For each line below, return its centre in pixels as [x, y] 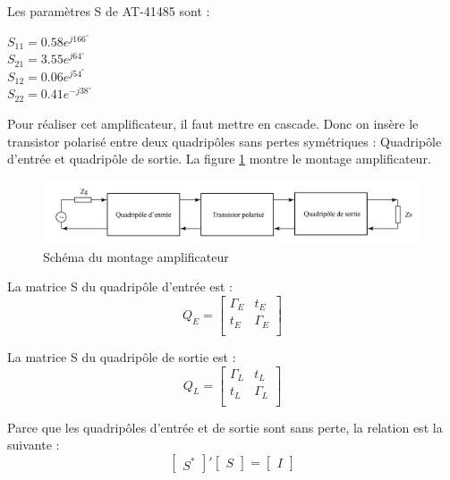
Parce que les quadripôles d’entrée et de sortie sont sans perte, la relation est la [225, 427]
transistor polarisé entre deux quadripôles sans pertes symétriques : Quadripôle [225, 141]
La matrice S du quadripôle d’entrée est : [120, 286]
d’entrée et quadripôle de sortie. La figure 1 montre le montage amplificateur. [219, 159]
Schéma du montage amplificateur [136, 256]
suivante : [34, 445]
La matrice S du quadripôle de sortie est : [122, 356]
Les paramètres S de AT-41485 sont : [109, 11]
